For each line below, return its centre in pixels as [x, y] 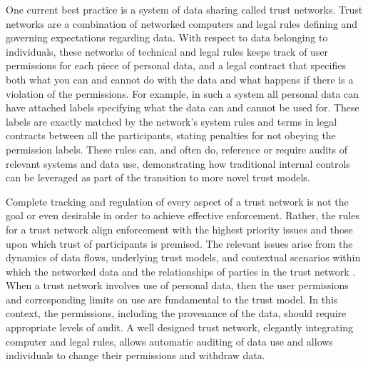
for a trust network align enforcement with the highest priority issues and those [179, 229]
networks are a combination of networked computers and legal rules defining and [182, 23]
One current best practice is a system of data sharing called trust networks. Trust [184, 9]
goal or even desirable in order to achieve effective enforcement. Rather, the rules [183, 215]
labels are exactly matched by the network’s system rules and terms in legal [172, 121]
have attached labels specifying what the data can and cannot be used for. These [183, 107]
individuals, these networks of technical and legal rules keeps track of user [167, 51]
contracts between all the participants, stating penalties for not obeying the [171, 135]
